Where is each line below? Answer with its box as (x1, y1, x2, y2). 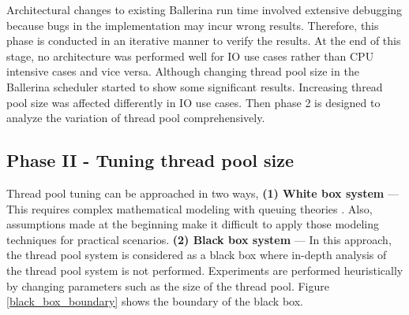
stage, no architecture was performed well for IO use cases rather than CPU (6, 47, 374, 64)
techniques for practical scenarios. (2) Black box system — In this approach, (6, 231, 392, 247)
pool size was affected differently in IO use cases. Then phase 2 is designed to (6, 94, 381, 110)
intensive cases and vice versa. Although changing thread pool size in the (6, 63, 359, 80)
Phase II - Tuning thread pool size (6, 148, 294, 172)
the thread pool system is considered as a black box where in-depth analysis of (6, 246, 387, 263)
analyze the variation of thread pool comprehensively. (6, 109, 265, 126)
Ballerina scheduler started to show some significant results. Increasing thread (6, 78, 383, 94)
